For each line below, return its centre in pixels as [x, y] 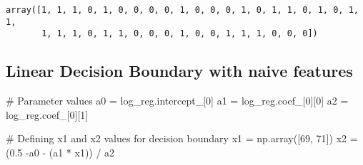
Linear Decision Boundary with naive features [179, 71]
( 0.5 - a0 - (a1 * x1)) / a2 [60, 152]
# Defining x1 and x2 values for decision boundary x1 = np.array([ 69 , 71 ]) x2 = [182, 138]
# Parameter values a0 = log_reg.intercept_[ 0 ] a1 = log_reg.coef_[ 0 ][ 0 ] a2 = [177, 101]
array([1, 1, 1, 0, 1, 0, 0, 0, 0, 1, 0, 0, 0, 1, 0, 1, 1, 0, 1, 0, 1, [182, 10]
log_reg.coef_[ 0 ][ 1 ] [47, 114]
